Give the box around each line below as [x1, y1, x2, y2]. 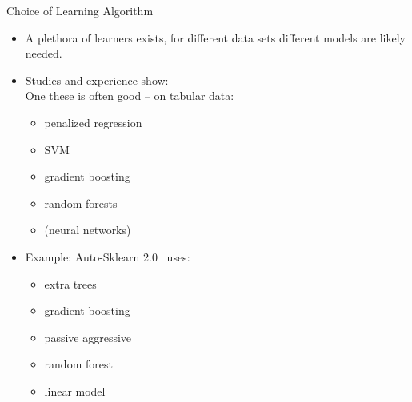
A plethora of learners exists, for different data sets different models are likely [25, 29, 406, 46]
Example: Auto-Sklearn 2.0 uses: [25, 248, 190, 265]
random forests [44, 194, 118, 211]
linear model [44, 382, 106, 399]
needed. [25, 45, 62, 62]
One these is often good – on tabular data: [25, 87, 234, 104]
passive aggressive [44, 328, 132, 345]
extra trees [44, 275, 97, 292]
